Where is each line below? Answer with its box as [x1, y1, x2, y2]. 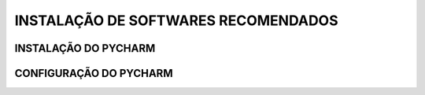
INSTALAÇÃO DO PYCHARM [14, 42, 156, 55]
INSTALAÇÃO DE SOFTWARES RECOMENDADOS [14, 12, 338, 29]
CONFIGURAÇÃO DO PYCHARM [14, 67, 173, 80]
